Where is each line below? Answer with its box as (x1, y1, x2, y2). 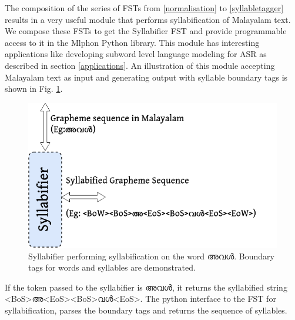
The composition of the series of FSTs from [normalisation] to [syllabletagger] (5, 2, 284, 14)
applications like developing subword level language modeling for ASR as (5, 48, 267, 60)
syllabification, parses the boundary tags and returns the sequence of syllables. (5, 304, 287, 316)
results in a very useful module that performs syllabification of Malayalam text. (5, 13, 291, 25)
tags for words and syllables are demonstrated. (28, 261, 196, 274)
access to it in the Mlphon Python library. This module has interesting (5, 36, 260, 48)
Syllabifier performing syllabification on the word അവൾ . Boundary (28, 249, 274, 262)
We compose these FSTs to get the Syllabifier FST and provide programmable (5, 25, 287, 37)
